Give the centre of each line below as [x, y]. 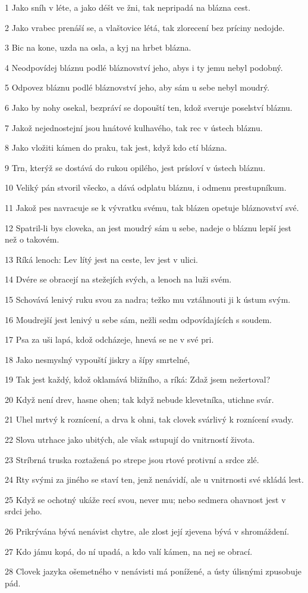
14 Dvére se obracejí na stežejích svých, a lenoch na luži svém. [118, 279]
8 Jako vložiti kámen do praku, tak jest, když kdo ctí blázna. [116, 148]
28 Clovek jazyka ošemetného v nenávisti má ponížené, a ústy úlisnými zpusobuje [153, 571]
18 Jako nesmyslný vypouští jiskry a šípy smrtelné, [98, 359]
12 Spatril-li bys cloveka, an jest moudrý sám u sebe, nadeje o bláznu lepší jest [148, 227]
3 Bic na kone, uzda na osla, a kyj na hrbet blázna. [98, 47]
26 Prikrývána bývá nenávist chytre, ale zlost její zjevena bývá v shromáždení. [147, 531]
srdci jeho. [23, 511]
